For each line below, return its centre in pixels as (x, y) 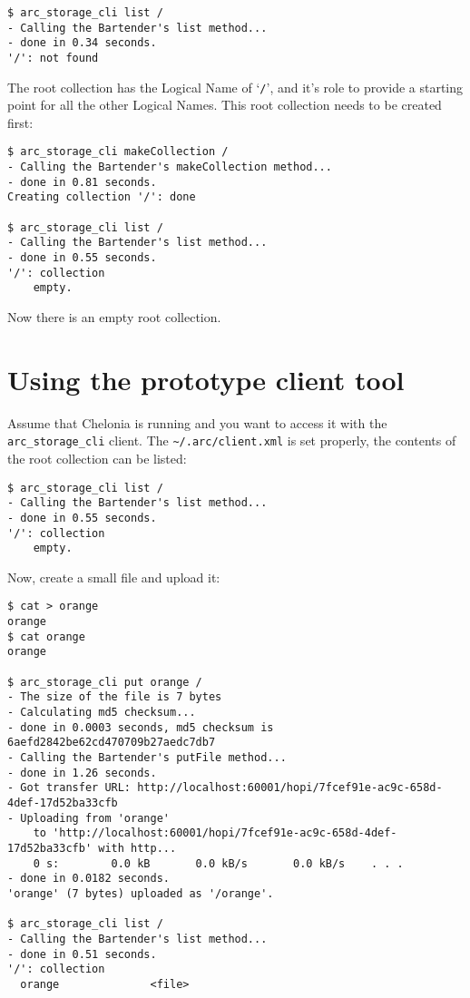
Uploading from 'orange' (95, 818)
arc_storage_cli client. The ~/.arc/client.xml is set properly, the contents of (232, 440)
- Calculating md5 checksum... (102, 713)
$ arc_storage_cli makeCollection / (118, 152)
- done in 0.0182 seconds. (88, 879)
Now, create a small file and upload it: (114, 577)
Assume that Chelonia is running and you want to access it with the (197, 422)
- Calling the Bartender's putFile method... (147, 758)
